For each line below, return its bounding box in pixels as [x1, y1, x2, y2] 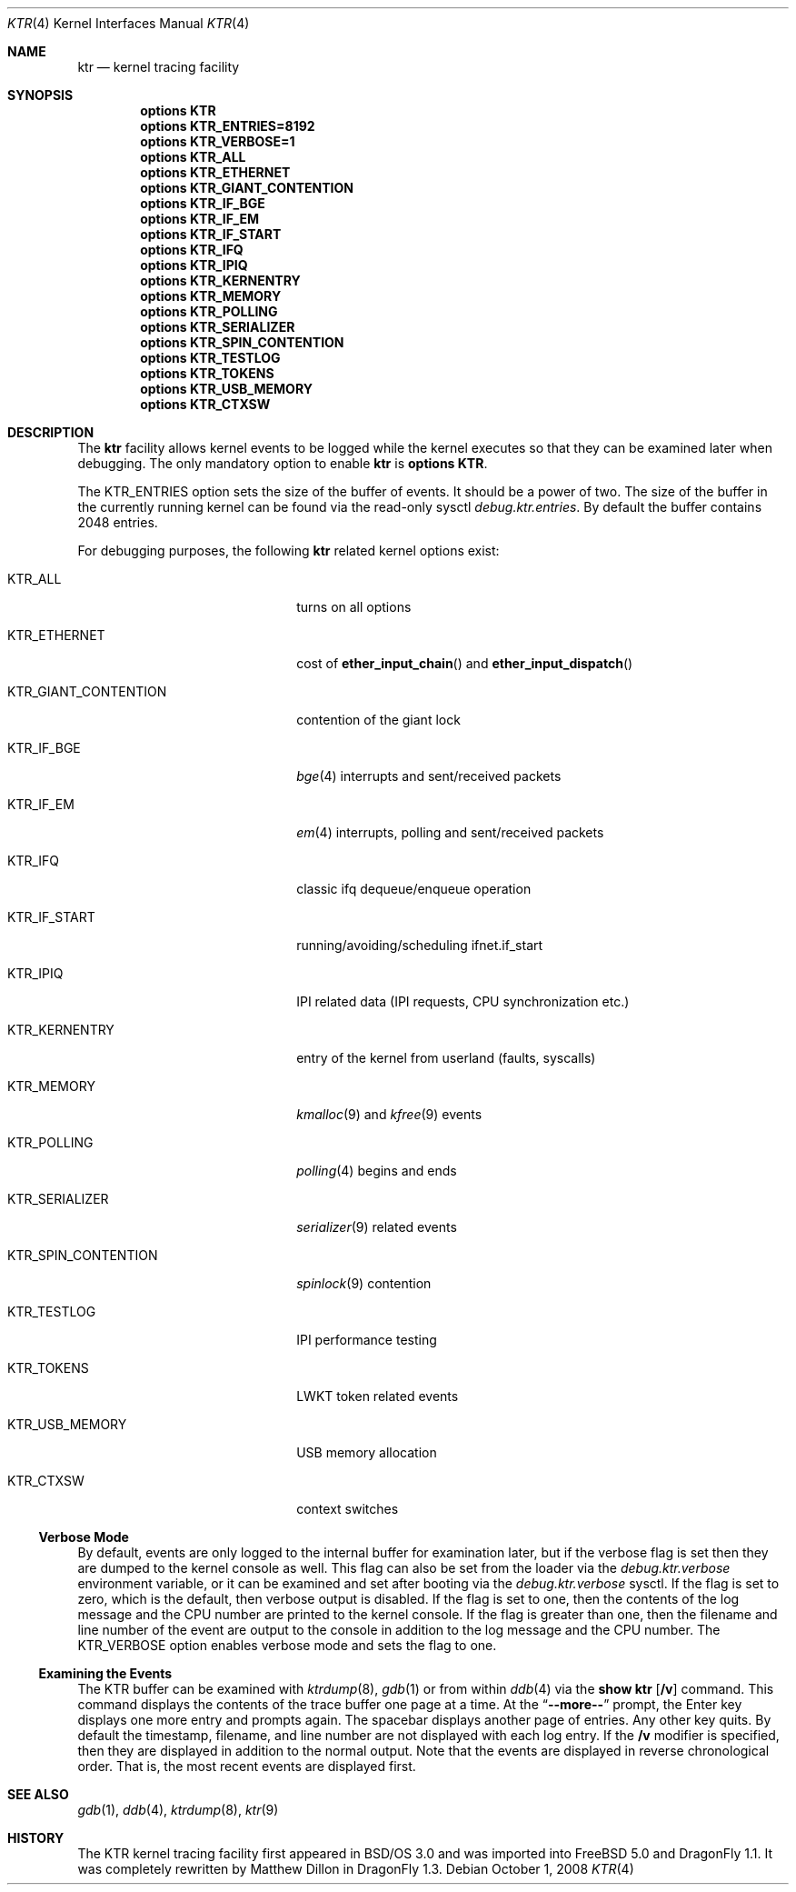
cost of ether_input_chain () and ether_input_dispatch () [296, 656, 633, 671]
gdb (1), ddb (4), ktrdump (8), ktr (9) [77, 1802, 279, 1817]
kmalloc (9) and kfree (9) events [296, 1106, 483, 1122]
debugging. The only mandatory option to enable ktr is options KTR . [77, 455, 488, 471]
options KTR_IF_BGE [140, 195, 265, 211]
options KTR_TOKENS [140, 365, 274, 381]
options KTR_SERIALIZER [140, 319, 295, 335]
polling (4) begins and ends [296, 1163, 457, 1178]
